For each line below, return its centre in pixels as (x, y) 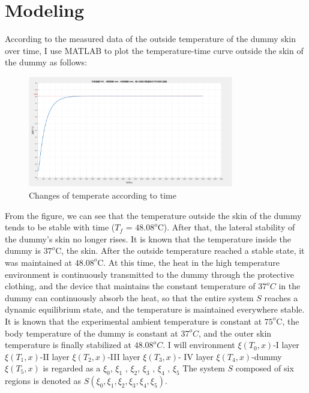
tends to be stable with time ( (60, 227)
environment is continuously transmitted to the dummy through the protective (149, 274)
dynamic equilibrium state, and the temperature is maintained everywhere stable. (155, 309)
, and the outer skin (235, 333)
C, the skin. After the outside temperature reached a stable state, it (180, 250)
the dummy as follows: (46, 62)
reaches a (281, 297)
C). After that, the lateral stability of (226, 227)
